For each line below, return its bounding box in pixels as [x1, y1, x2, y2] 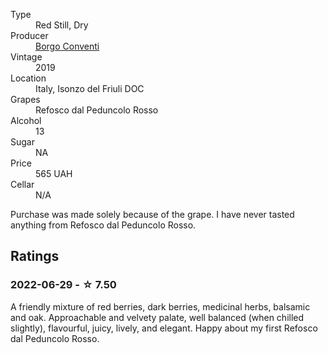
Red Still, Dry [35, 19, 89, 31]
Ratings [10, 248, 60, 265]
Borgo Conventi [35, 40, 100, 52]
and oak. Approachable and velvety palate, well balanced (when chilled [10, 311, 305, 323]
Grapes [10, 94, 41, 105]
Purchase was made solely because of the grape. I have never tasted [10, 209, 295, 220]
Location [10, 72, 47, 84]
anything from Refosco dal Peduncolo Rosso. [10, 219, 197, 231]
